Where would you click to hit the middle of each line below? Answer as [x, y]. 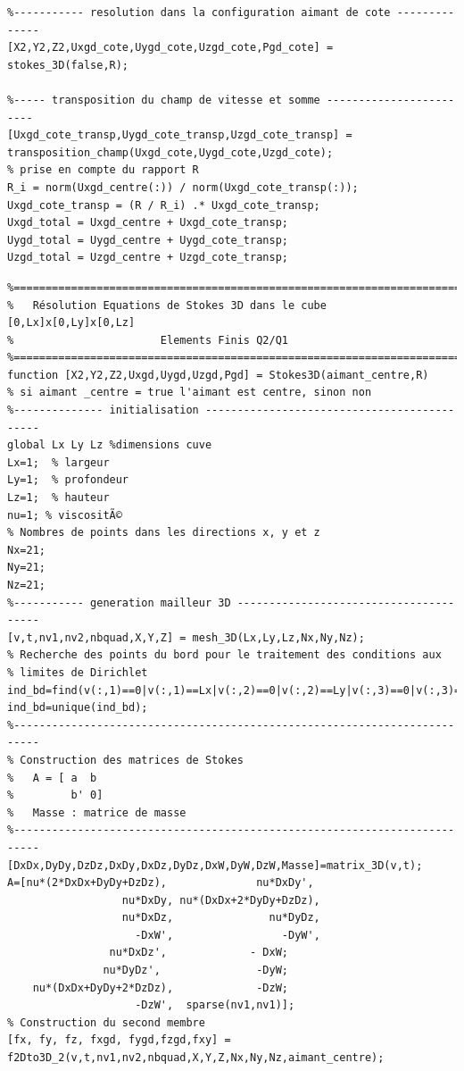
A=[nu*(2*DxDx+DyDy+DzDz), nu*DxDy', [161, 883]
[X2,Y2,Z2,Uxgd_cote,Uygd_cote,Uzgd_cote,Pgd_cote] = [170, 48]
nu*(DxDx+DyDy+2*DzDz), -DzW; [160, 987]
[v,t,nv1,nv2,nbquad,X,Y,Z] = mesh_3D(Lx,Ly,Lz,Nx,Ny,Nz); [186, 637]
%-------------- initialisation [103, 410]
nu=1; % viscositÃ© [65, 515]
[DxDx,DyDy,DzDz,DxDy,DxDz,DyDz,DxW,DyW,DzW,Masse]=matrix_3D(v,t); [215, 865]
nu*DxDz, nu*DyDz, [221, 918]
